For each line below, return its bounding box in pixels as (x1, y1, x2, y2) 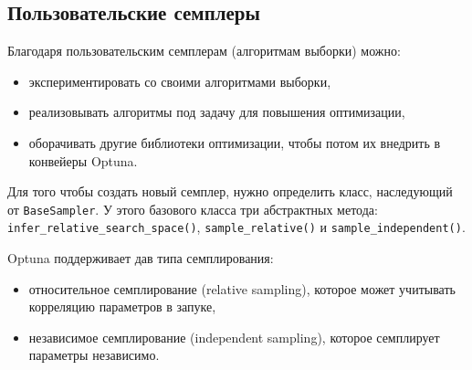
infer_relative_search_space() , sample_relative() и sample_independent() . (7, 217, 466, 237)
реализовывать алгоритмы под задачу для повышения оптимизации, (28, 102, 405, 122)
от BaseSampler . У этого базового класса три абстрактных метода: (7, 199, 378, 218)
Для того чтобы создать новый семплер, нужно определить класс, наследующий (7, 182, 453, 201)
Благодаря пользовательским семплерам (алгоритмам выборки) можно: (7, 41, 401, 60)
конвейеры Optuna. (28, 151, 138, 170)
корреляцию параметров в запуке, (28, 297, 216, 316)
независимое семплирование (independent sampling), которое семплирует (28, 327, 440, 346)
